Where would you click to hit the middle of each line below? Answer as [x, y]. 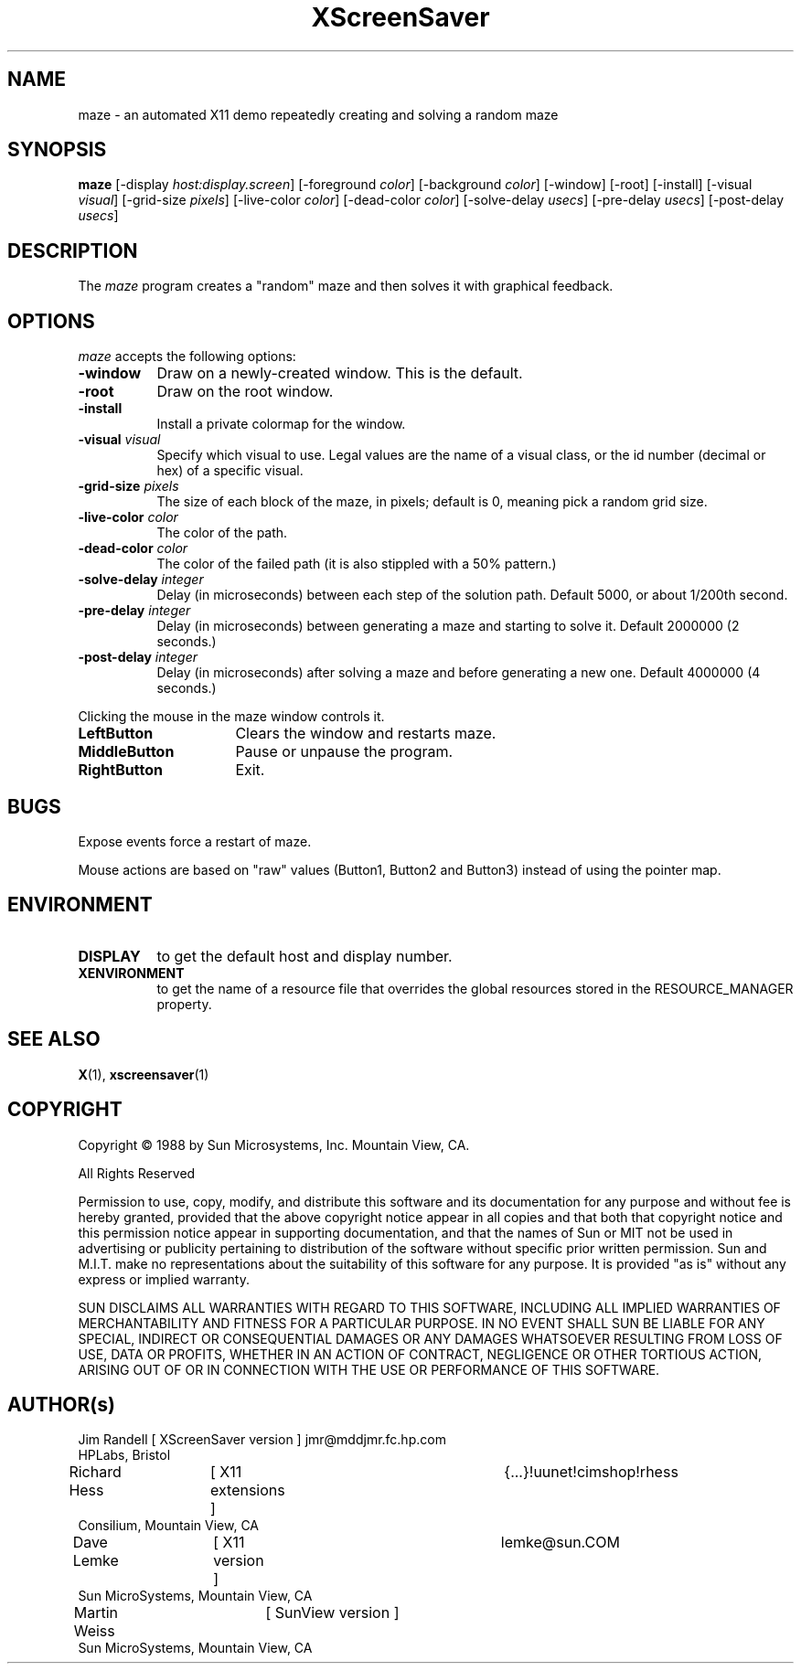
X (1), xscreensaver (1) [144, 1074]
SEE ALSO [54, 1039]
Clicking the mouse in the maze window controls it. [231, 717]
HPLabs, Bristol [124, 1455]
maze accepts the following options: [187, 357]
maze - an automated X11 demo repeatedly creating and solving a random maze [318, 114]
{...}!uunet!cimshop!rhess [591, 1472]
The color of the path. [222, 533]
